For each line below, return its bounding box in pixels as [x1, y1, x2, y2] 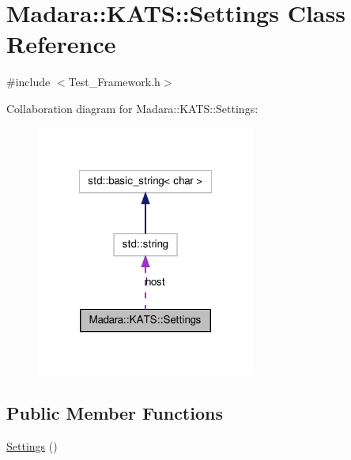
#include [6, 74, 51, 90]
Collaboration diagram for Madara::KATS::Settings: [6, 100, 259, 116]
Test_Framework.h [68, 74, 160, 90]
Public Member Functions [6, 400, 223, 424]
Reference [6, 28, 116, 60]
